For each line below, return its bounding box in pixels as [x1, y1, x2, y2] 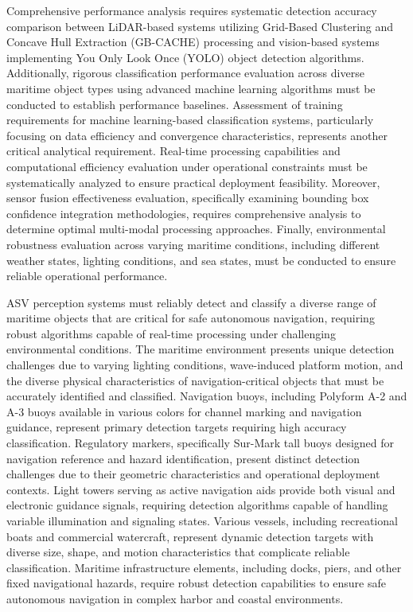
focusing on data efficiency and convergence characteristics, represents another [6, 127, 388, 143]
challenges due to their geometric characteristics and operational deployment [6, 466, 380, 482]
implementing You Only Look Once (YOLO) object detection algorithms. [6, 49, 364, 65]
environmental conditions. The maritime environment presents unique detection [6, 341, 395, 357]
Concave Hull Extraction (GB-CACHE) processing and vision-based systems [6, 33, 380, 50]
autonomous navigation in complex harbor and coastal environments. [6, 590, 344, 606]
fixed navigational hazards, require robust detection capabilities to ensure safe [6, 575, 386, 591]
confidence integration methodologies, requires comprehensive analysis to [6, 205, 361, 221]
